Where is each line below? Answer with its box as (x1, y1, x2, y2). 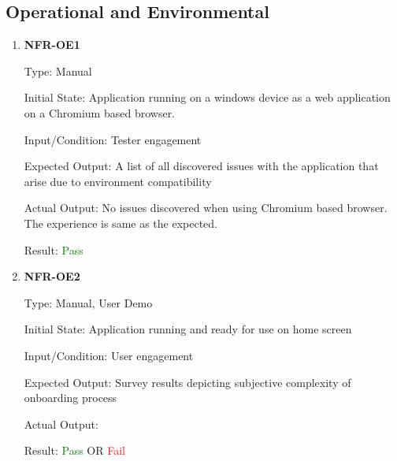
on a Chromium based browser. (24, 104, 176, 121)
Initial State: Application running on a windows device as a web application (24, 89, 391, 106)
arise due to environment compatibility (24, 173, 212, 189)
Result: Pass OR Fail (24, 442, 125, 459)
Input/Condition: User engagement (24, 347, 194, 363)
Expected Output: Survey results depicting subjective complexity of (24, 374, 351, 390)
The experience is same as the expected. (24, 214, 218, 231)
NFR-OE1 (24, 36, 80, 53)
